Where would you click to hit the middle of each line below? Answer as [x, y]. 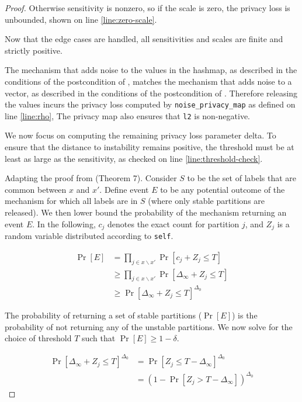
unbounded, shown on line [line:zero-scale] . [81, 19]
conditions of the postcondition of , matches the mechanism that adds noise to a [148, 81]
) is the [244, 315]
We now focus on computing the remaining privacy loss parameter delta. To [140, 135]
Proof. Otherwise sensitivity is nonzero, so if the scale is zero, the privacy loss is [147, 8]
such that [98, 338]
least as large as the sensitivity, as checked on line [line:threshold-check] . [134, 158]
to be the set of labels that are [242, 178]
